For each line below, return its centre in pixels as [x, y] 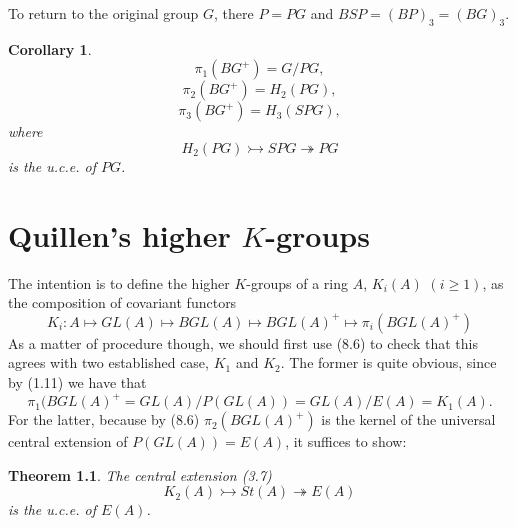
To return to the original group [103, 13]
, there [234, 13]
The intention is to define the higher [119, 282]
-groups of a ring [297, 282]
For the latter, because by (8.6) [104, 419]
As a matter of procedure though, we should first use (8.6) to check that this [243, 342]
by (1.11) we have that [77, 382]
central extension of [68, 441]
